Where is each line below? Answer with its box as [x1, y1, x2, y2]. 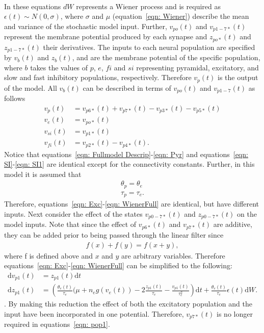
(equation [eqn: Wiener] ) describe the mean [112, 11, 249, 21]
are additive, [213, 219, 252, 229]
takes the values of [30, 62, 88, 72]
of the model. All [4, 82, 57, 93]
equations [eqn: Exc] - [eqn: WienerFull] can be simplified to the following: [4, 260, 232, 271]
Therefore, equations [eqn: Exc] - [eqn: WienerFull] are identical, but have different [4, 198, 259, 209]
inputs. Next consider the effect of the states [4, 209, 143, 219]
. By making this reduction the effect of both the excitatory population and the [4, 298, 252, 309]
